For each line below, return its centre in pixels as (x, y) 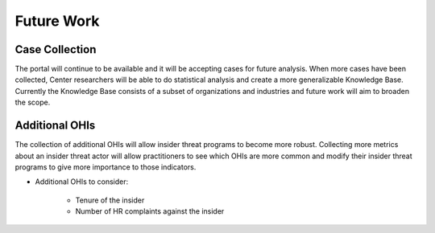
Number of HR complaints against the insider (150, 211)
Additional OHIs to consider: (82, 182)
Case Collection (56, 49)
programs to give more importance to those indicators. (106, 167)
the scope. (33, 102)
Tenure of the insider (110, 200)
